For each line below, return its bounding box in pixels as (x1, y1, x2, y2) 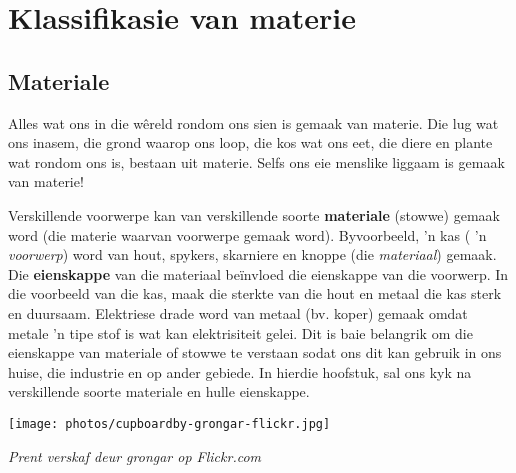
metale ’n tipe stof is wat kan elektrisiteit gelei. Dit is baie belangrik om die (8, 322, 473, 343)
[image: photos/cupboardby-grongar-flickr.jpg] (8, 416, 331, 431)
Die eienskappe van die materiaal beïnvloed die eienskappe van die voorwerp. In (8, 263, 509, 284)
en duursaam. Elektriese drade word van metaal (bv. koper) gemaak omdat (8, 302, 468, 323)
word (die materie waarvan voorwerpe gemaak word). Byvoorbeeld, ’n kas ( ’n (8, 224, 487, 245)
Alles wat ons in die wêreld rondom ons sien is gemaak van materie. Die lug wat (8, 112, 499, 133)
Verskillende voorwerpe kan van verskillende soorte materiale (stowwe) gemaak (8, 204, 500, 225)
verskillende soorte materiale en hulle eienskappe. (8, 381, 310, 402)
